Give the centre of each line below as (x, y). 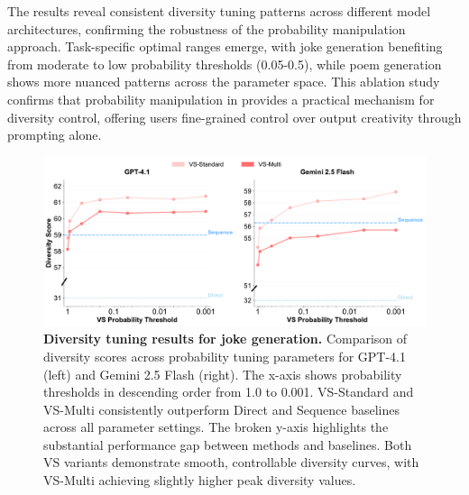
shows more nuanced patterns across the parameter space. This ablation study (224, 82)
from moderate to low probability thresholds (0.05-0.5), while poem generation (225, 64)
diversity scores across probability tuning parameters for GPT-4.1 (225, 356)
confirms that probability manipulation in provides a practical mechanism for (221, 99)
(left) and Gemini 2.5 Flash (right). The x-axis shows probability (223, 374)
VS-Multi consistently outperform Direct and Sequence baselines (221, 409)
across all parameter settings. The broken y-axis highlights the (216, 427)
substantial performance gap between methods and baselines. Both (228, 444)
